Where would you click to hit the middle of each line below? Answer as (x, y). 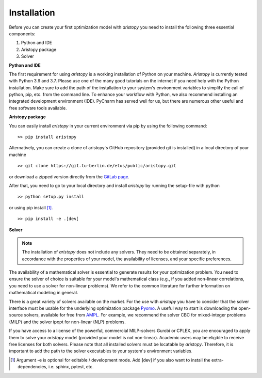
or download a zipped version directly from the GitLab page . (69, 176)
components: (22, 33)
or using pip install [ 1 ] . (31, 207)
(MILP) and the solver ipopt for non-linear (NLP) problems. (67, 322)
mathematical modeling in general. (43, 293)
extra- (218, 360)
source (16, 315)
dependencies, (33, 367)
